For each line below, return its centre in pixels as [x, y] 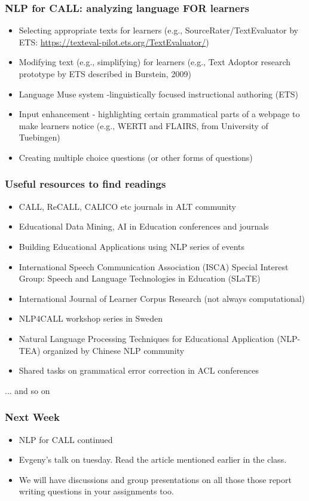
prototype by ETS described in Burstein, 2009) [105, 74]
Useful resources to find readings [85, 184]
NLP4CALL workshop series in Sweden [91, 318]
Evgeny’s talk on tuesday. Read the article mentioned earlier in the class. [153, 459]
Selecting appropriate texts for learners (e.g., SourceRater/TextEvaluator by [158, 30]
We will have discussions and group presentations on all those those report [155, 479]
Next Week [32, 417]
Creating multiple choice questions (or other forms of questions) [136, 157]
